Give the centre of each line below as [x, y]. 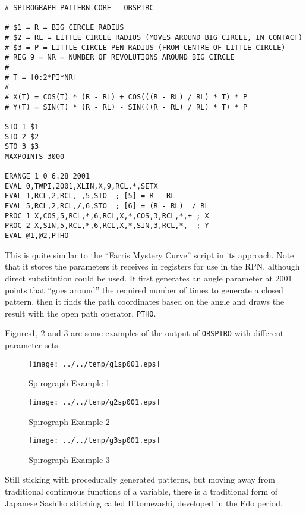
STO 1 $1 [22, 126]
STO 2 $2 [22, 137]
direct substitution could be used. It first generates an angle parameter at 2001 [149, 278]
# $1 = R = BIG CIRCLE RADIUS [64, 28]
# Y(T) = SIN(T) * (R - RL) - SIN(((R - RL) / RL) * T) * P [126, 107]
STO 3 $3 [22, 147]
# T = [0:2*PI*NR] [41, 77]
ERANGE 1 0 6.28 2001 [48, 176]
